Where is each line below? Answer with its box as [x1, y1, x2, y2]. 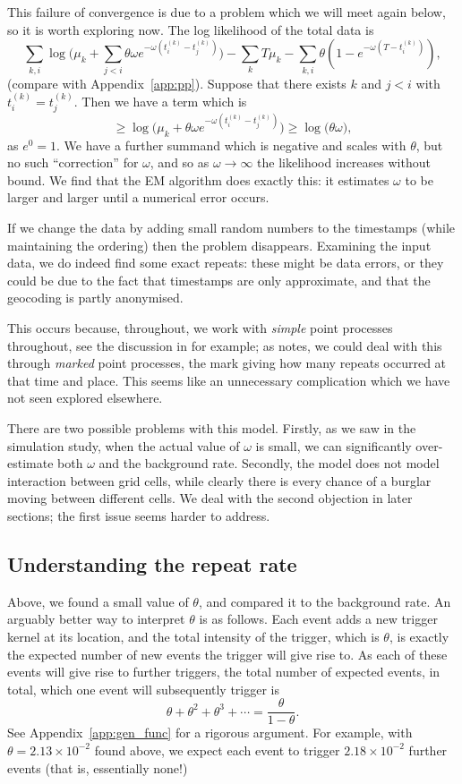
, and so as [150, 153, 210, 172]
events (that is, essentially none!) [7, 758, 188, 777]
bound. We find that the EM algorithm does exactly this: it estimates [7, 170, 389, 189]
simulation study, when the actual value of [7, 436, 240, 455]
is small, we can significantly [255, 436, 412, 455]
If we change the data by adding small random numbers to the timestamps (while [7, 218, 456, 237]
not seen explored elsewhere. [7, 388, 163, 407]
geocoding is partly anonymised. [7, 288, 184, 307]
